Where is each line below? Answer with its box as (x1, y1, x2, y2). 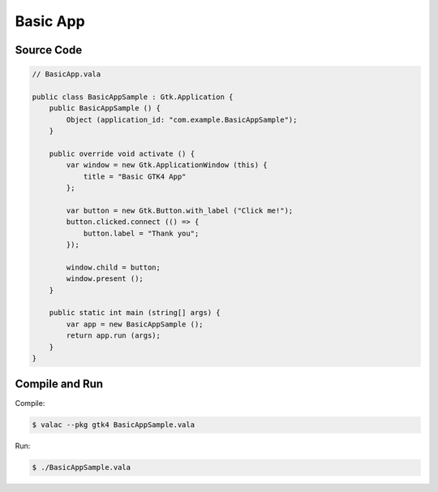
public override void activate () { (49, 149, 195, 158)
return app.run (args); (66, 331, 161, 340)
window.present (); (66, 274, 144, 283)
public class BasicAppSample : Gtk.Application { (32, 92, 234, 101)
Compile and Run (15, 378, 104, 391)
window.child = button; (66, 262, 161, 272)
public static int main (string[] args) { (49, 309, 221, 317)
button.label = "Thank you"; (83, 228, 200, 238)
